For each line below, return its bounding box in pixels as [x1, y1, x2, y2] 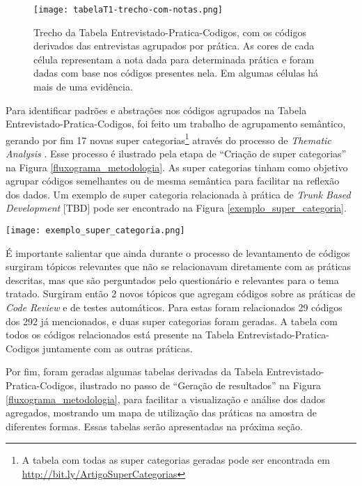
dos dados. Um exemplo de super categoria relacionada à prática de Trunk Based [6, 187, 351, 201]
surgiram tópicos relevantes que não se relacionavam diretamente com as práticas [6, 259, 352, 274]
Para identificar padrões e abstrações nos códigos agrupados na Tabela [6, 102, 307, 117]
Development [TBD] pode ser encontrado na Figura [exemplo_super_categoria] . [6, 201, 347, 215]
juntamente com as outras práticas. [42, 340, 193, 355]
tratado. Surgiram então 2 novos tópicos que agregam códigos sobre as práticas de [6, 286, 356, 301]
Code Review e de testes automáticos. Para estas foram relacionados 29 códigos [6, 300, 343, 315]
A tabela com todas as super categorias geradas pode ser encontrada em [22, 453, 330, 467]
